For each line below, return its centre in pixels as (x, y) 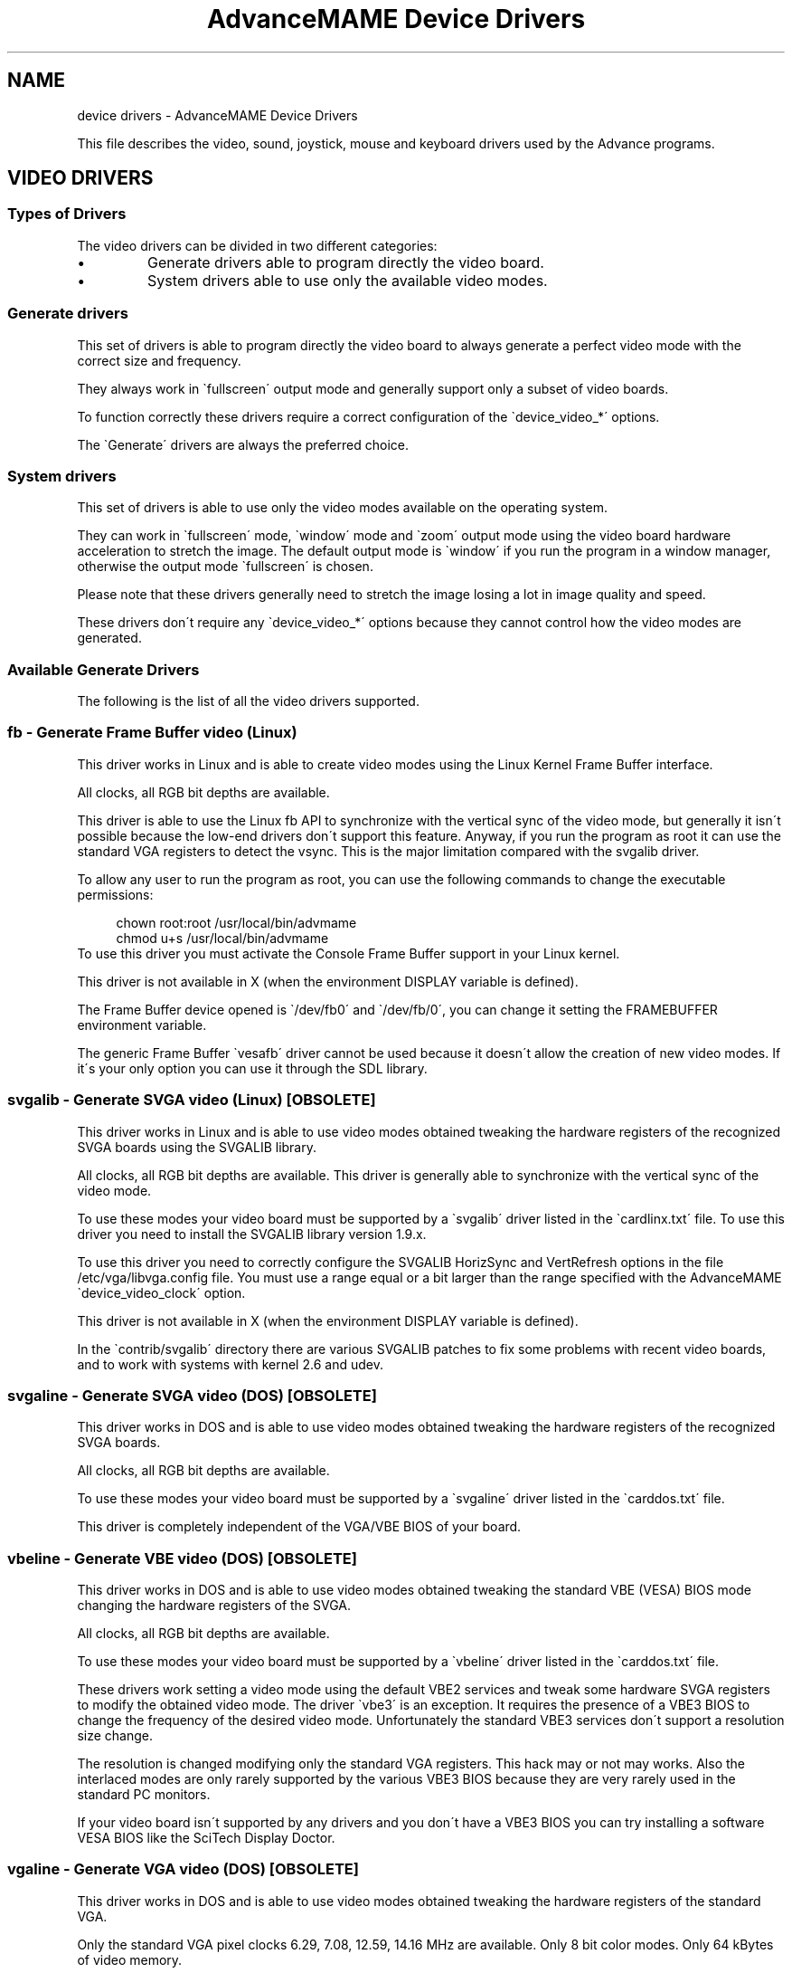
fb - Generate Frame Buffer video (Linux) (152, 733)
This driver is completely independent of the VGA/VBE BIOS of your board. (299, 1527)
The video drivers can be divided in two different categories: (257, 245)
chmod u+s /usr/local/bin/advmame (222, 938)
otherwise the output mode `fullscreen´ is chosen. (225, 567)
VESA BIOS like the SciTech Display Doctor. (206, 1838)
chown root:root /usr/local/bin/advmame (236, 922)
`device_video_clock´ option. (161, 1292)
